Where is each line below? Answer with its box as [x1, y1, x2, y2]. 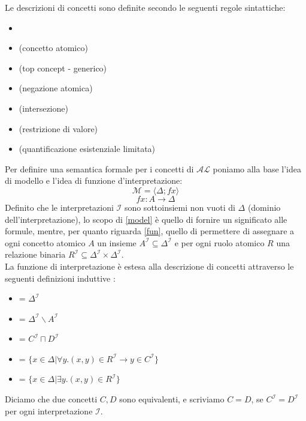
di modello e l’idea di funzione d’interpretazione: [5, 174, 183, 187]
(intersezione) [19, 101, 68, 114]
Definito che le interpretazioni [5, 201, 114, 213]
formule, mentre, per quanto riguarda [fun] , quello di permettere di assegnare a [5, 225, 295, 237]
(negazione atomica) [19, 82, 93, 94]
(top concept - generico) [19, 61, 107, 74]
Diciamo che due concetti [5, 393, 98, 405]
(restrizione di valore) [19, 122, 98, 135]
